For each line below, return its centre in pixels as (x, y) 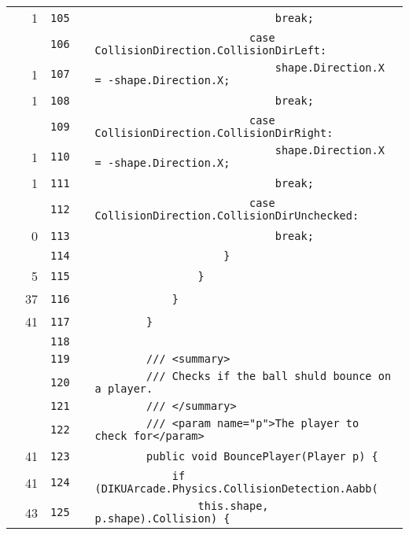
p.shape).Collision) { (162, 518)
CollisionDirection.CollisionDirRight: (214, 133)
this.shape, (233, 506)
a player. (124, 389)
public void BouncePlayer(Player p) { (262, 456)
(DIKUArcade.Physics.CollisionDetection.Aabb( (236, 489)
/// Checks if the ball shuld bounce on (269, 376)
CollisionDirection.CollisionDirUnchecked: (227, 216)
